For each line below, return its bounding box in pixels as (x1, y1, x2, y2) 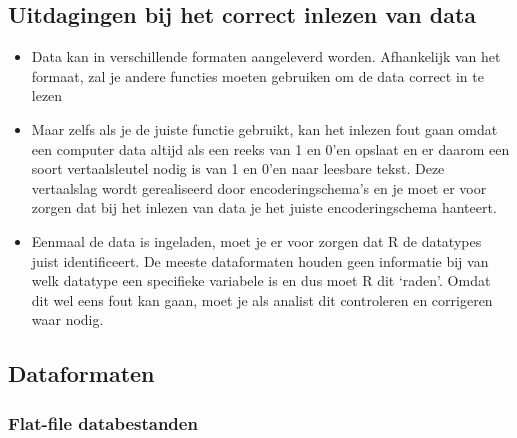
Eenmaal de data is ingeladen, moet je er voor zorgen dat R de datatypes (31, 230, 482, 251)
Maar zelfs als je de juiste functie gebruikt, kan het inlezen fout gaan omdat (31, 118, 498, 139)
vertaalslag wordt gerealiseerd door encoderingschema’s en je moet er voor (31, 177, 487, 198)
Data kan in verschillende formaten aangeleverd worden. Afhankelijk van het (31, 46, 501, 67)
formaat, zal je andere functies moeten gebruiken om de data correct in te (31, 65, 484, 86)
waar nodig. (31, 309, 104, 330)
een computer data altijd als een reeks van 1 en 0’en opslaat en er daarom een (31, 138, 510, 159)
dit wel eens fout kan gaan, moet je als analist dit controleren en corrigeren (31, 289, 493, 310)
